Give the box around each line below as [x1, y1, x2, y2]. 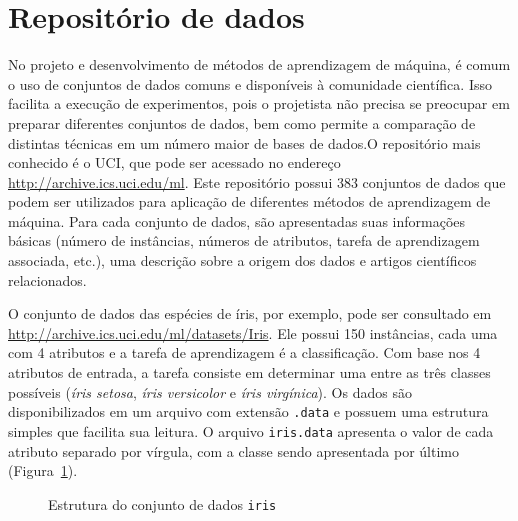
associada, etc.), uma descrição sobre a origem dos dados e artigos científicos [8, 250, 477, 271]
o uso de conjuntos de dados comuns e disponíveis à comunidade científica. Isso [8, 73, 492, 94]
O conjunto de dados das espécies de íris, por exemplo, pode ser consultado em [8, 303, 492, 324]
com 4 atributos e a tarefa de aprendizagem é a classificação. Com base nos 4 [8, 342, 481, 363]
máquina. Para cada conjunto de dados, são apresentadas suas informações [8, 210, 466, 231]
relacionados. [8, 269, 87, 290]
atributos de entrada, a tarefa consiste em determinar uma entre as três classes [8, 362, 491, 383]
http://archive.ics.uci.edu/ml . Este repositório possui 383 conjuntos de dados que [8, 171, 506, 192]
